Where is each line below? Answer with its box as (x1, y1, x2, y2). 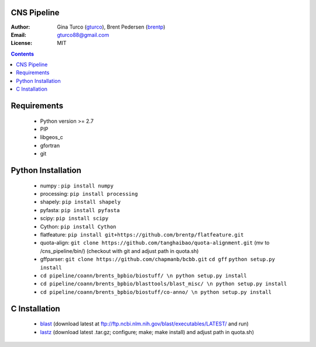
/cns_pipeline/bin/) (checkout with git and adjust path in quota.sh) (40, 247, 199, 254)
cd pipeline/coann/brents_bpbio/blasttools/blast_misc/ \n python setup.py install (40, 280, 287, 287)
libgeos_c (40, 134, 64, 141)
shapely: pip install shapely (40, 199, 121, 206)
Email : (11, 31, 26, 38)
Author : (11, 23, 30, 30)
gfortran (40, 142, 60, 149)
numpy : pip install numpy (40, 182, 114, 189)
